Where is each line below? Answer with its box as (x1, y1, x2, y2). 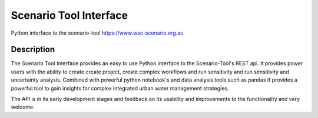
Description (11, 45, 55, 55)
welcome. (11, 103, 35, 111)
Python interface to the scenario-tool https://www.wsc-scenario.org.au (11, 29, 184, 36)
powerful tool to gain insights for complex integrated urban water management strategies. (11, 85, 229, 92)
